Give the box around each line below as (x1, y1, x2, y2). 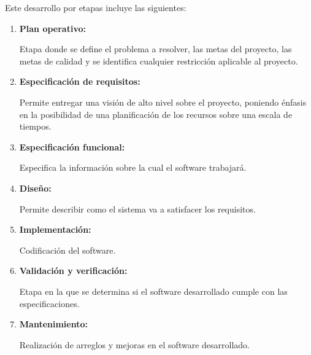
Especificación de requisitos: (19, 75, 140, 88)
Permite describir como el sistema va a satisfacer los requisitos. (19, 202, 256, 215)
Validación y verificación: (19, 264, 128, 277)
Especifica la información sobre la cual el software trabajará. (19, 161, 247, 174)
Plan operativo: (19, 21, 86, 34)
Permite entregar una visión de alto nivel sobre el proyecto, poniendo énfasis (19, 95, 307, 108)
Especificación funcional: (19, 140, 125, 153)
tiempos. (19, 120, 52, 133)
